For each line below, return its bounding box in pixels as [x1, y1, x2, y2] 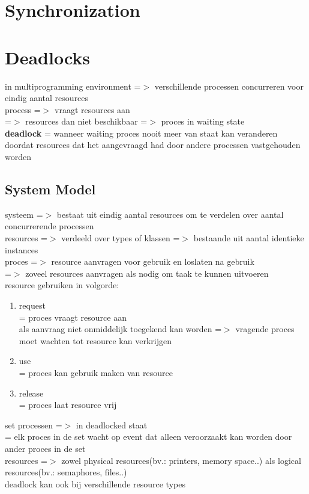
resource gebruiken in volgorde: [5, 279, 119, 291]
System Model [5, 180, 96, 199]
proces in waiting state [161, 115, 245, 128]
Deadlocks [5, 45, 91, 69]
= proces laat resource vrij [19, 398, 117, 411]
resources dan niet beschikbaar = [25, 115, 148, 128]
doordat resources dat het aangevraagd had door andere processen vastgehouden [5, 138, 301, 151]
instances [5, 243, 38, 256]
